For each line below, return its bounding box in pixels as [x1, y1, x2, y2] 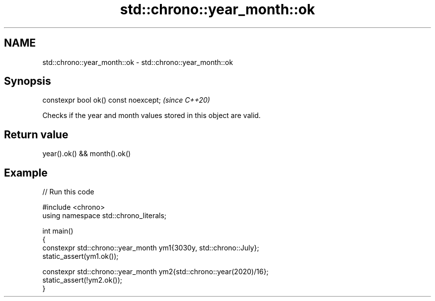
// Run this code [42, 187, 94, 196]
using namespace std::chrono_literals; [42, 211, 167, 220]
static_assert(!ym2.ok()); [42, 276, 122, 285]
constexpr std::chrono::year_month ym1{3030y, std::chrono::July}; [42, 243, 259, 252]
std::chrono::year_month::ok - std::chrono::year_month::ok [42, 58, 233, 66]
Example [4, 166, 48, 179]
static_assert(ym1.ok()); [42, 252, 119, 261]
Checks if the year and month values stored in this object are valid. [42, 111, 261, 120]
